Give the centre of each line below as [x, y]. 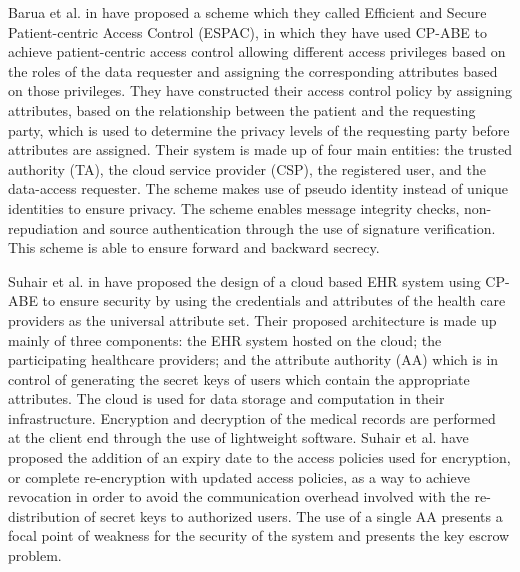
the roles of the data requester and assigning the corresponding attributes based [253, 70]
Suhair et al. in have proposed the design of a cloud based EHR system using [244, 280]
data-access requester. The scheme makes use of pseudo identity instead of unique [258, 188]
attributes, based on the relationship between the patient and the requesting [242, 109]
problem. [35, 555]
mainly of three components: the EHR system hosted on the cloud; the [225, 339]
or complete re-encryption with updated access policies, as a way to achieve [239, 476]
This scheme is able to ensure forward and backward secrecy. [194, 247]
